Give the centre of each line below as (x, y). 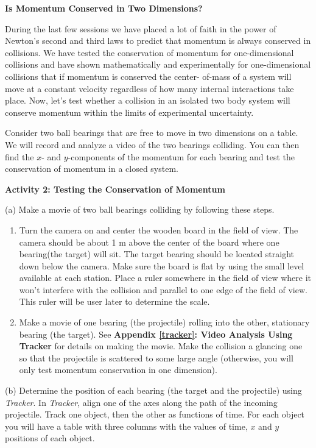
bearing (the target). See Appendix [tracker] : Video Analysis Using (156, 334)
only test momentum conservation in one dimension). (118, 370)
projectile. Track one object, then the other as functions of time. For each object (155, 414)
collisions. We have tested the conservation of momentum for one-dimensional (149, 52)
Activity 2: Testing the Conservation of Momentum (115, 189)
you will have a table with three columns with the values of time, (126, 426)
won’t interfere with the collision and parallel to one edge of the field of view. (163, 289)
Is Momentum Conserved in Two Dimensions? (104, 8)
